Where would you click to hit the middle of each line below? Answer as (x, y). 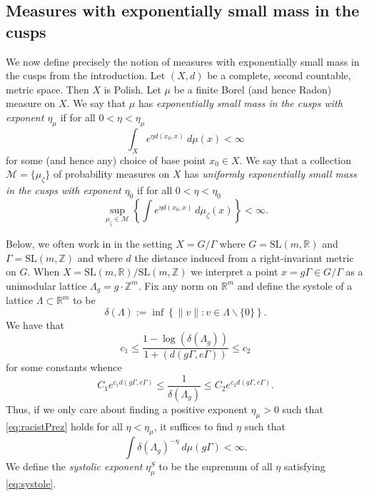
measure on (31, 103)
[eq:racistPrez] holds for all (64, 426)
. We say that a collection (295, 160)
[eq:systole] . (31, 484)
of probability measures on (111, 174)
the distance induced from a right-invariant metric (244, 257)
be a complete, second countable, (279, 75)
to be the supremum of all (216, 466)
